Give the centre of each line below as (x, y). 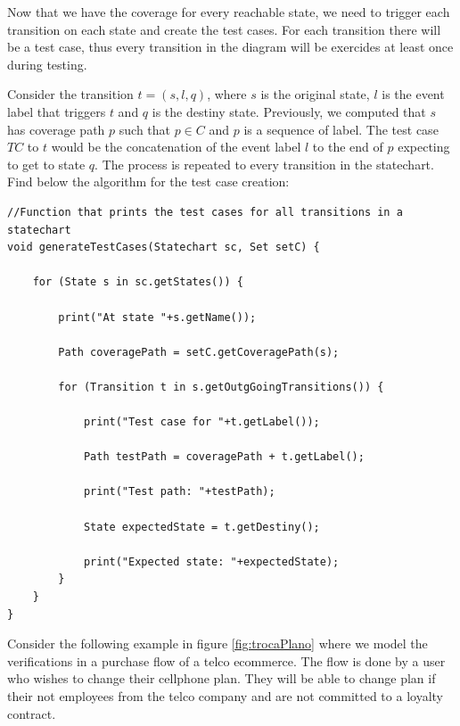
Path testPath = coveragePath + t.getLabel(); (224, 457)
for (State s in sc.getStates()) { (138, 282)
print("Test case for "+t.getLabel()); (201, 422)
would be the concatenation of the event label (176, 147)
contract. (32, 713)
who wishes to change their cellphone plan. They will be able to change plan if (222, 678)
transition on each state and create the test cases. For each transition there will (224, 29)
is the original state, (315, 94)
